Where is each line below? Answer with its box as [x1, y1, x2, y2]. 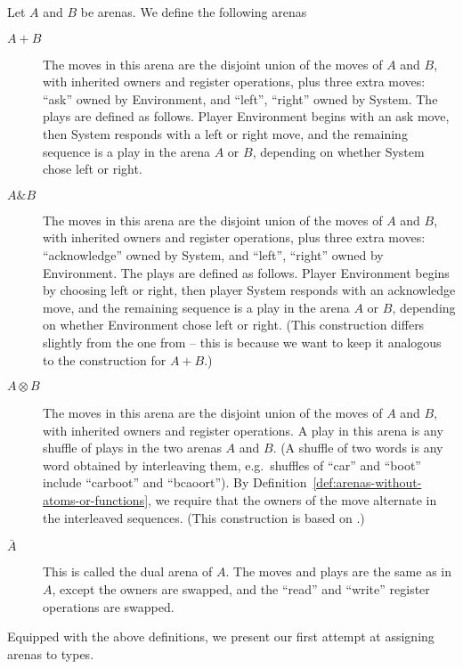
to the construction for [43, 350, 167, 369]
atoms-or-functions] [43, 491, 149, 510]
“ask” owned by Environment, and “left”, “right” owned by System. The [43, 89, 438, 108]
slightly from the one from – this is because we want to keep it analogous [43, 332, 442, 351]
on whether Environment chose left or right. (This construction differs [43, 315, 425, 334]
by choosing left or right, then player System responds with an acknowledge [43, 281, 456, 299]
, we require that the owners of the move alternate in [148, 491, 437, 510]
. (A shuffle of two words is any [272, 438, 443, 457]
